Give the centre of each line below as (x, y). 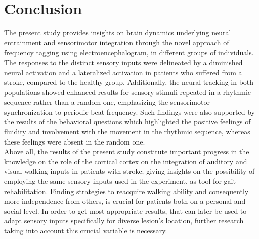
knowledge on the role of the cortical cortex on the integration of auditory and (126, 161)
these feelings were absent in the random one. (75, 141)
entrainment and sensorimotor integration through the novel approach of (117, 42)
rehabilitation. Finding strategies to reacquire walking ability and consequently (126, 191)
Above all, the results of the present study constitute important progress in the (127, 151)
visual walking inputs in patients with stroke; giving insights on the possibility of (129, 171)
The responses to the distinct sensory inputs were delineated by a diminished (123, 62)
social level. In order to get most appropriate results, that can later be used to (125, 210)
